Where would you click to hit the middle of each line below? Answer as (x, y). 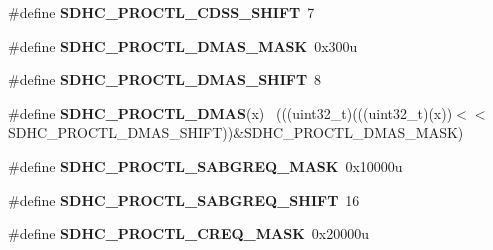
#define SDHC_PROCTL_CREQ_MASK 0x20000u (188, 233)
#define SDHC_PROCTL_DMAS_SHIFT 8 (165, 79)
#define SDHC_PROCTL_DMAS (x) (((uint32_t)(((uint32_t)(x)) (230, 112)
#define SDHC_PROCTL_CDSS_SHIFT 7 (161, 12)
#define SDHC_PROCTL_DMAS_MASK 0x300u (183, 45)
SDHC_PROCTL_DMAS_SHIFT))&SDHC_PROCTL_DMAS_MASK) (236, 132)
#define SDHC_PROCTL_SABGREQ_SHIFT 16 (184, 199)
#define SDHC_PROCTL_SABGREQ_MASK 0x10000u (205, 165)
